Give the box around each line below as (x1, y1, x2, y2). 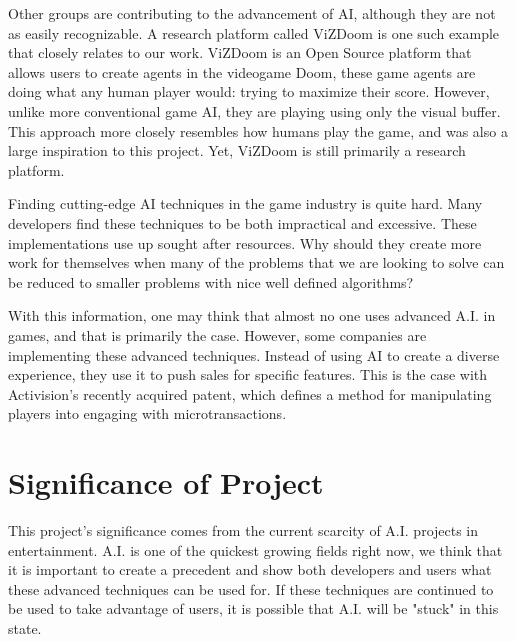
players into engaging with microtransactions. (8, 403, 287, 424)
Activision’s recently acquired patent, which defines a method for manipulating (8, 383, 492, 404)
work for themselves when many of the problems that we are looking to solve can (8, 252, 505, 273)
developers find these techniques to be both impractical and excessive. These (8, 212, 477, 233)
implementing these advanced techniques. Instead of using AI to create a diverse (8, 344, 500, 365)
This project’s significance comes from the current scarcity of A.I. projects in (8, 520, 479, 540)
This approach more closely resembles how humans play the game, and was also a (8, 120, 508, 141)
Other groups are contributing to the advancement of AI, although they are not (8, 3, 496, 23)
